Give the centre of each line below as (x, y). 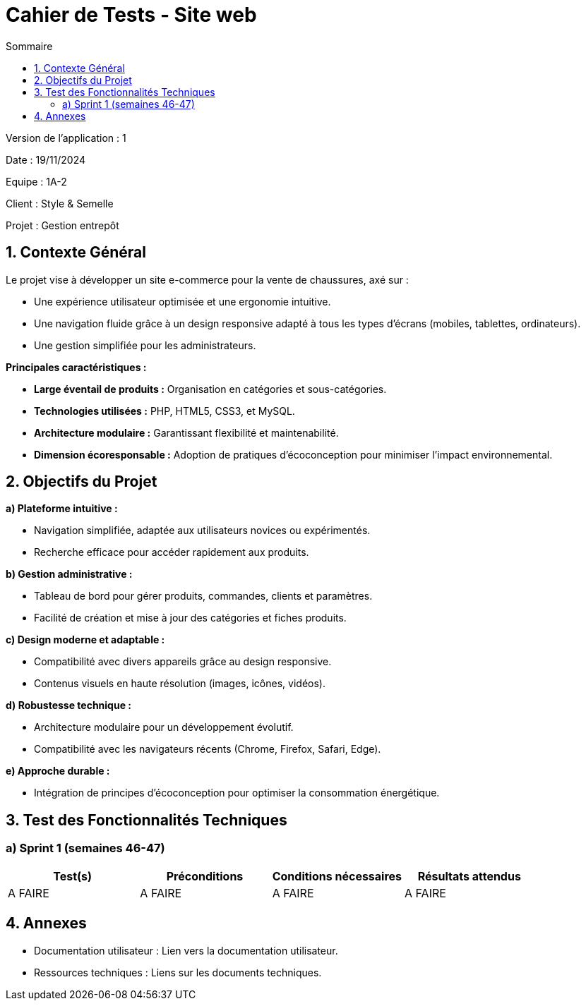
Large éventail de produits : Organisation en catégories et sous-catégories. (210, 389)
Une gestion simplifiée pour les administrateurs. (145, 345)
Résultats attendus (469, 876)
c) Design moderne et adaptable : (85, 640)
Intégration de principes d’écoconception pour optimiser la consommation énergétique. (237, 793)
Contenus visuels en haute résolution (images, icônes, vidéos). (180, 684)
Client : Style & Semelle (60, 203)
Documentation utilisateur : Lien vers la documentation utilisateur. (186, 950)
